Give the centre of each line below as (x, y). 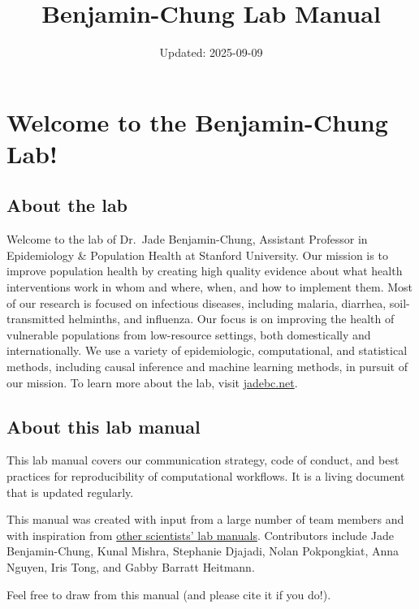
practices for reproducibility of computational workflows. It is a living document (206, 476)
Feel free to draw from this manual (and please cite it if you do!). (169, 594)
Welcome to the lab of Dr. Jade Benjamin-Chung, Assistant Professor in (187, 239)
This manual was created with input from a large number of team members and (205, 519)
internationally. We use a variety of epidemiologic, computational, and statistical (207, 350)
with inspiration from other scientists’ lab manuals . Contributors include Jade (200, 535)
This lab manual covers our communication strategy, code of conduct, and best (203, 460)
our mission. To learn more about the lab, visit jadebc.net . (152, 382)
